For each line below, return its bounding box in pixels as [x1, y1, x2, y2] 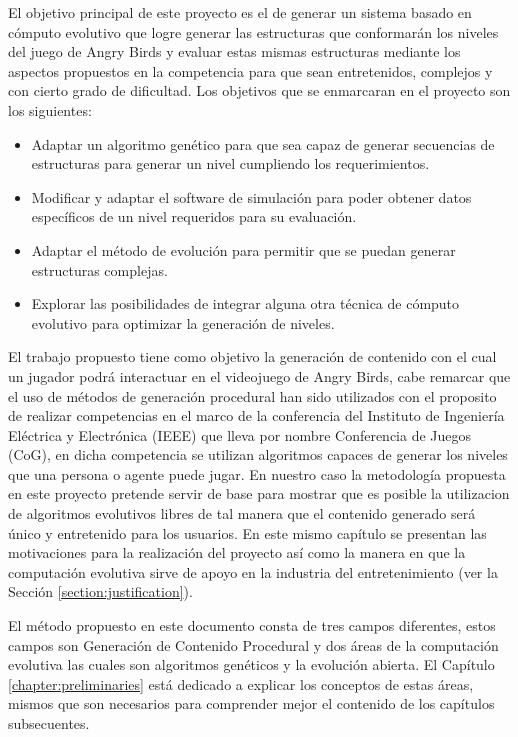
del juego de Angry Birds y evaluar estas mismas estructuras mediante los [8, 41, 461, 62]
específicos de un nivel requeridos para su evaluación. [31, 206, 357, 227]
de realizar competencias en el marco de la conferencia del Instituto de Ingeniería [8, 405, 505, 426]
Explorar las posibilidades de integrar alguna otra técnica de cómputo [31, 293, 460, 314]
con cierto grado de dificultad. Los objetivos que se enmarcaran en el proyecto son [8, 80, 511, 101]
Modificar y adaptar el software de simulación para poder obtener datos [31, 186, 472, 207]
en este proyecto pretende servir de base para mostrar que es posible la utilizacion [8, 483, 510, 504]
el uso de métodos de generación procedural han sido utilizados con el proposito [8, 385, 497, 406]
